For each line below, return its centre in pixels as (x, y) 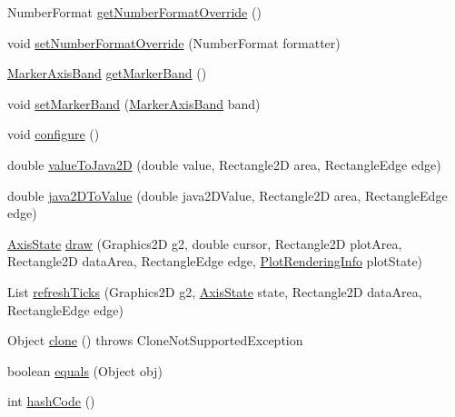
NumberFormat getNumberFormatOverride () (134, 12)
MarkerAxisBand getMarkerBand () (107, 73)
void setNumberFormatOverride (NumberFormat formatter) (174, 42)
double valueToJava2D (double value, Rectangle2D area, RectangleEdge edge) (224, 164)
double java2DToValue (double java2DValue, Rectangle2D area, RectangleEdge (227, 195)
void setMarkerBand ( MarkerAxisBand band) (134, 103)
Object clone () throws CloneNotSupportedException (155, 340)
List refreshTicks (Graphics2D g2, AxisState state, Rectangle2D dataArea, (215, 291)
